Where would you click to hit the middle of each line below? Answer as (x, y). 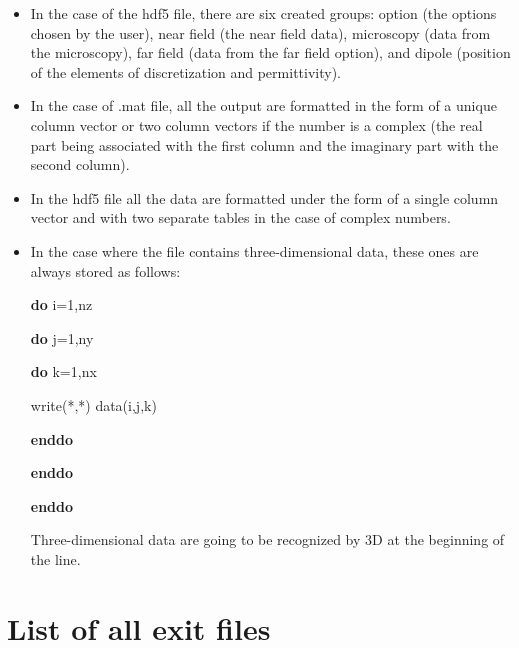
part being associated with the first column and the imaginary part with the (264, 144)
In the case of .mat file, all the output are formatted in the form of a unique (263, 105)
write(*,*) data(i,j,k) (93, 404)
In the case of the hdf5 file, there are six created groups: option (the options (263, 13)
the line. (55, 558)
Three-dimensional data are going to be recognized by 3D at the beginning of (267, 539)
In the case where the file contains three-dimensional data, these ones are (254, 250)
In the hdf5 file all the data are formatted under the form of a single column (264, 197)
